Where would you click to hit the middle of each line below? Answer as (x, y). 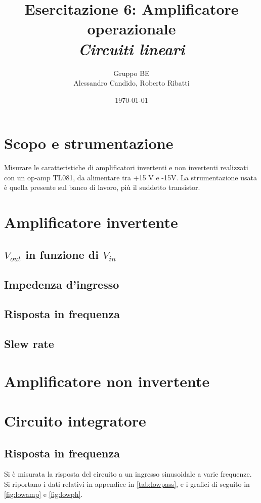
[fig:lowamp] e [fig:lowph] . (43, 494)
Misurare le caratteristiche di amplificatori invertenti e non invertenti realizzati (126, 167)
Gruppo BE (132, 73)
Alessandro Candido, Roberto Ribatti (132, 83)
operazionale (132, 29)
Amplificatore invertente (91, 222)
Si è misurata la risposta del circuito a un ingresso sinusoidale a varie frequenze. (128, 474)
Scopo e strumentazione (89, 143)
